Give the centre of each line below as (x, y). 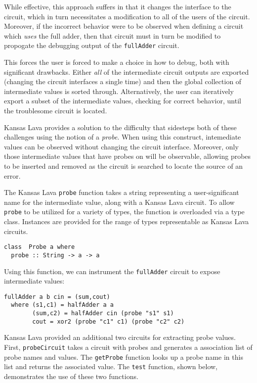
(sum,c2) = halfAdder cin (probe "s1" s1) (103, 313)
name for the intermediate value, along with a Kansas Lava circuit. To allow (119, 202)
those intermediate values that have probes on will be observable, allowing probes (128, 156)
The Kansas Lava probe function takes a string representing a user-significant (122, 192)
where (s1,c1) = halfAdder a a (62, 305)
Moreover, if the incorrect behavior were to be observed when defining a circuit (124, 26)
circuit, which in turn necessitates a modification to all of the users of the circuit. (127, 16)
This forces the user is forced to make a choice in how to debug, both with (117, 62)
